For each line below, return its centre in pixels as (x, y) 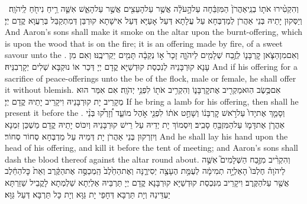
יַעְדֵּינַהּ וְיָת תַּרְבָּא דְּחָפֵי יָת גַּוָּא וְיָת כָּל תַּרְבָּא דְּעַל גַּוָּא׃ (88, 194)
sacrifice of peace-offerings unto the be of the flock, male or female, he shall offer (151, 78)
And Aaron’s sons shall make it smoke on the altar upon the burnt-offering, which (153, 32)
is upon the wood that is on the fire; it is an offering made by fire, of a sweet (144, 43)
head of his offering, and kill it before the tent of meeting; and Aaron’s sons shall (151, 148)
